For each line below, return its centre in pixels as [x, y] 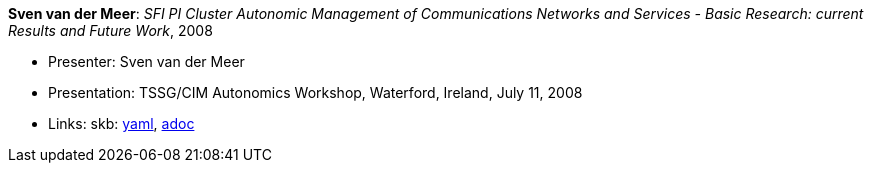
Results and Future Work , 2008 [110, 30]
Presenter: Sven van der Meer [146, 61]
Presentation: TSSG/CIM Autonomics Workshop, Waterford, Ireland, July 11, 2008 [315, 92]
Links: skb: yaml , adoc [121, 123]
